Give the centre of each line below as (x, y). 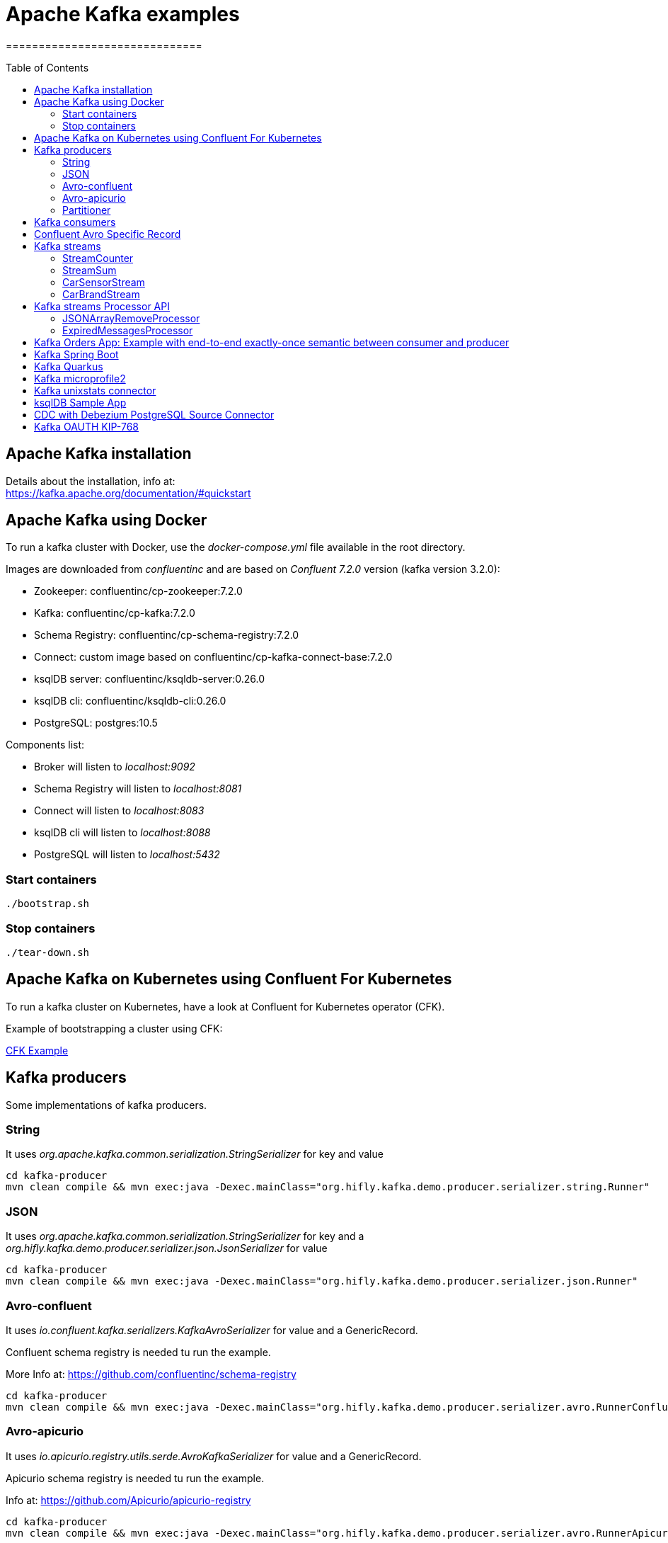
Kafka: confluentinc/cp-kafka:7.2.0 (115, 613)
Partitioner (87, 210)
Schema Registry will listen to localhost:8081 (138, 789)
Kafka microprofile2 (80, 378)
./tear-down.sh (48, 952)
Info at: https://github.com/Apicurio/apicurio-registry (128, 1500)
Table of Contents (47, 67)
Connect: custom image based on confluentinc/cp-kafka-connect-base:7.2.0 (213, 657)
